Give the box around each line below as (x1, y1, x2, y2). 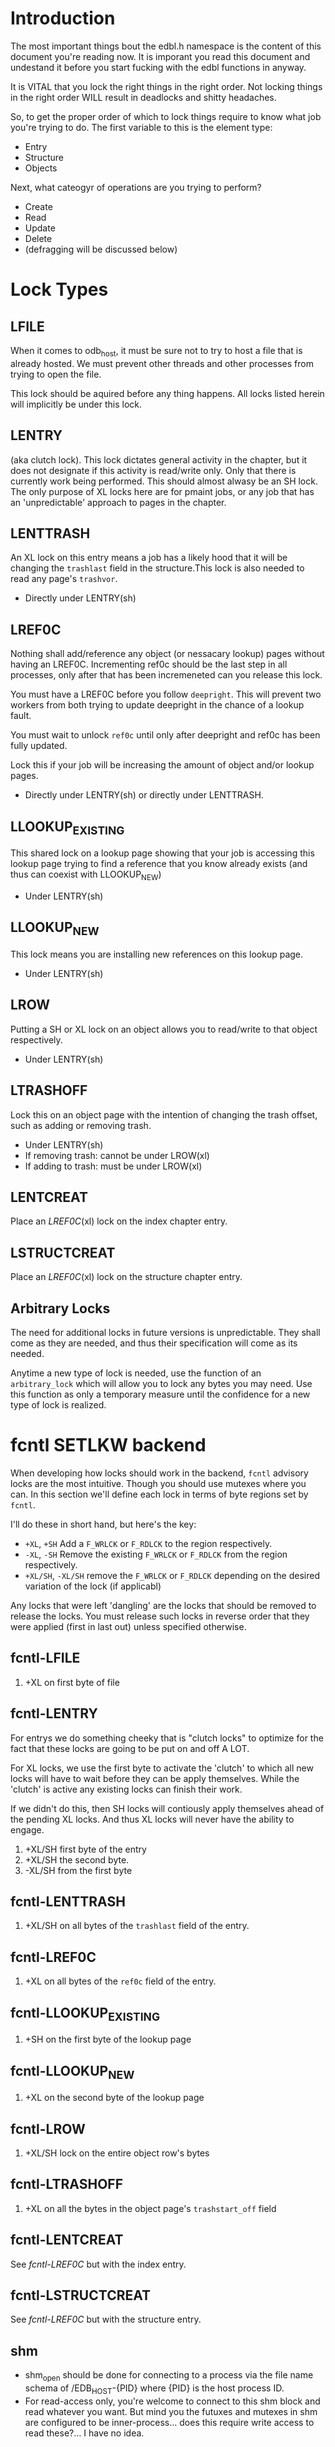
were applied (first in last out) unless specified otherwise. (10, 1620, 247, 1632)
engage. (10, 1823, 45, 1836)
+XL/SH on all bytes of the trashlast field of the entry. (24, 1920, 250, 1932)
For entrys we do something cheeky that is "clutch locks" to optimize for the (10, 1732, 324, 1744)
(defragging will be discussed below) (24, 243, 178, 255)
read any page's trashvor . (10, 573, 118, 585)
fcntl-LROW (10, 2120, 86, 2137)
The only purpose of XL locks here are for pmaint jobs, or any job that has (10, 485, 315, 497)
